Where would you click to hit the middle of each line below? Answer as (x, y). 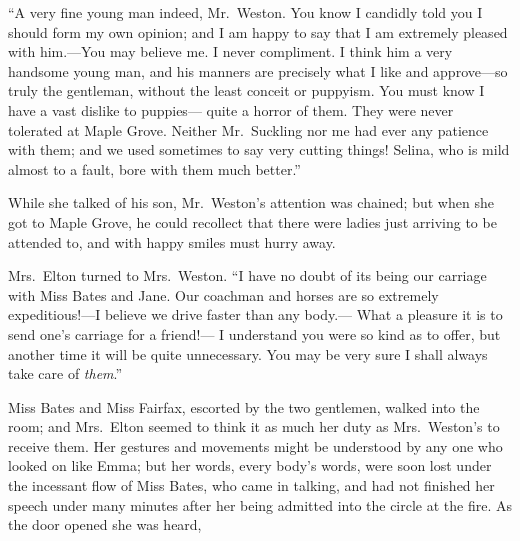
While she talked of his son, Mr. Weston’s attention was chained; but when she (251, 202)
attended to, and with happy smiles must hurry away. (172, 241)
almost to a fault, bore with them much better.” (154, 168)
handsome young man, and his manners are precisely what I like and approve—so (258, 70)
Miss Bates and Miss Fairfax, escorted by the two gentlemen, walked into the (244, 406)
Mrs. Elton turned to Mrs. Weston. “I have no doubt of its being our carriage (247, 275)
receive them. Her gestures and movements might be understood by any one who (255, 445)
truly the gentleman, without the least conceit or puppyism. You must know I (246, 90)
